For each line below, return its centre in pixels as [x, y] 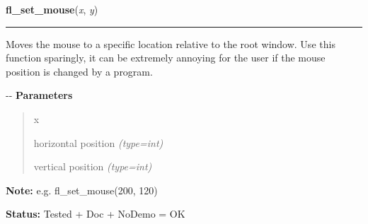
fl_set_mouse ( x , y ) [52, 9]
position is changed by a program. [79, 71]
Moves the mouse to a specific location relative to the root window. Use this [171, 43]
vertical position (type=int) [93, 166]
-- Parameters [39, 95]
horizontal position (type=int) [98, 142]
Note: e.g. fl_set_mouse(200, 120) [82, 190]
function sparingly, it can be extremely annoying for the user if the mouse [166, 58]
